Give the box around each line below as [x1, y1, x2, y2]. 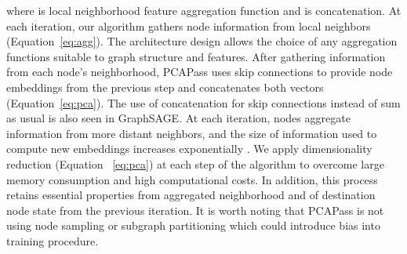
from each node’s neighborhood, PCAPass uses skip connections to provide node [6, 63, 393, 80]
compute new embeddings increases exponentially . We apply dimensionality [6, 140, 372, 157]
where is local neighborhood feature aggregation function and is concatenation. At [6, 2, 402, 18]
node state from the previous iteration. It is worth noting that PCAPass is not [6, 201, 384, 218]
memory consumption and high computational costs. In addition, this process [6, 171, 378, 187]
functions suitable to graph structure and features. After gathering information [6, 48, 386, 64]
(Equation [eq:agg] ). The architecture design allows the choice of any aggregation [6, 33, 398, 49]
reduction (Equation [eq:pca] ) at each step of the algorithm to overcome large [6, 155, 384, 172]
